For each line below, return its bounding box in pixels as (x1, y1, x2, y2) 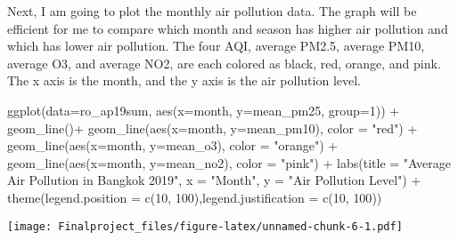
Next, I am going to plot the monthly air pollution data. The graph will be (7, 2, 417, 20)
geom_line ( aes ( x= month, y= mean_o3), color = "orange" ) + (7, 136, 339, 155)
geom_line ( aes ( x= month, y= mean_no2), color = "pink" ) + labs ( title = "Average (7, 153, 451, 172)
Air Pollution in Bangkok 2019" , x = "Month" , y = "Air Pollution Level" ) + (7, 171, 421, 189)
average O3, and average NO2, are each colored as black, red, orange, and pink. (7, 53, 441, 72)
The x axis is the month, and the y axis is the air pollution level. (7, 71, 362, 90)
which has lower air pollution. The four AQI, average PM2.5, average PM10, (7, 36, 425, 55)
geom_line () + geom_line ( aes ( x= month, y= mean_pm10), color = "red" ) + (7, 118, 418, 137)
